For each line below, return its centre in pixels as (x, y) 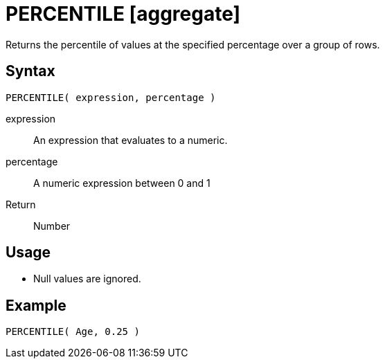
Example (36, 305)
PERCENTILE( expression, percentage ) (111, 97)
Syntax (30, 71)
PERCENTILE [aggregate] (123, 14)
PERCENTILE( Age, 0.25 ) (73, 332)
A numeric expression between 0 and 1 (122, 183)
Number (52, 226)
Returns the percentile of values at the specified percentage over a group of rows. (193, 44)
